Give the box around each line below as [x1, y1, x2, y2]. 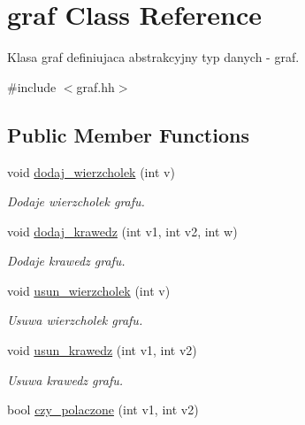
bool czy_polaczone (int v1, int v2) [7, 400, 199, 419]
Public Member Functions [7, 120, 249, 148]
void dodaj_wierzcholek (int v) [7, 162, 175, 181]
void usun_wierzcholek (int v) [7, 281, 171, 299]
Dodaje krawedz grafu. [7, 251, 126, 270]
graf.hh [76, 77, 115, 96]
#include [7, 77, 57, 96]
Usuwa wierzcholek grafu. [7, 311, 143, 329]
